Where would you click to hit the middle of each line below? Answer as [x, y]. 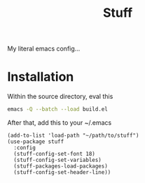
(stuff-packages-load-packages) [61, 166]
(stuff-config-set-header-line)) [62, 172]
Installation [41, 77]
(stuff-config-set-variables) [57, 160]
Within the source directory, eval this [60, 97]
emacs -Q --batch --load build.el [58, 109]
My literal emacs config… [44, 49]
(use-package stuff [36, 142]
